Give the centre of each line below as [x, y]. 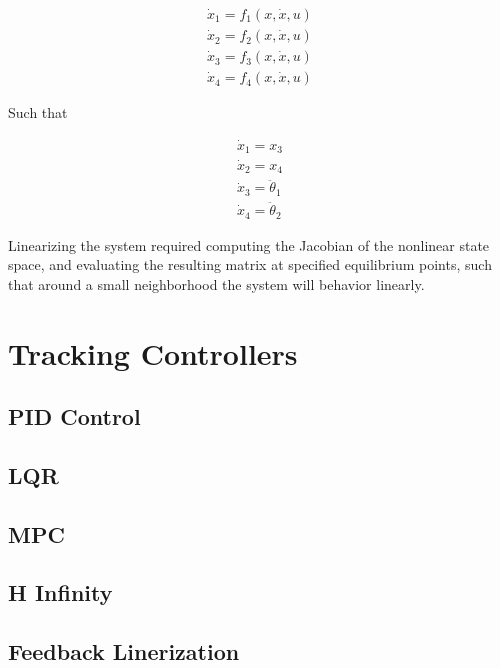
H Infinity [60, 592]
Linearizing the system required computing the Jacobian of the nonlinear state [249, 244]
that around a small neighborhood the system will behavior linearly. [216, 283]
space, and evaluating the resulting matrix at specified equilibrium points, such [250, 264]
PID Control [74, 416]
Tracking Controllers [153, 352]
